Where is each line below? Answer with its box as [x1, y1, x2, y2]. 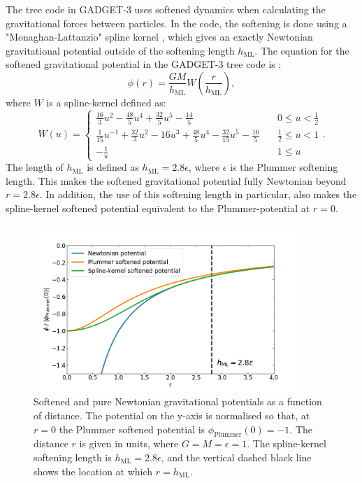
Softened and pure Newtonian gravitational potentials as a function [34, 394, 322, 409]
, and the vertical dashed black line [161, 449, 312, 464]
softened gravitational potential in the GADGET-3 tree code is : [6, 57, 282, 71]
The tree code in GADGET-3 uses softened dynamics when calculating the [6, 2, 326, 16]
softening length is [34, 449, 112, 464]
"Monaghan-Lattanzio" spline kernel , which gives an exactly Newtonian [6, 29, 313, 44]
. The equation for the [254, 43, 349, 57]
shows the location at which [34, 463, 153, 478]
